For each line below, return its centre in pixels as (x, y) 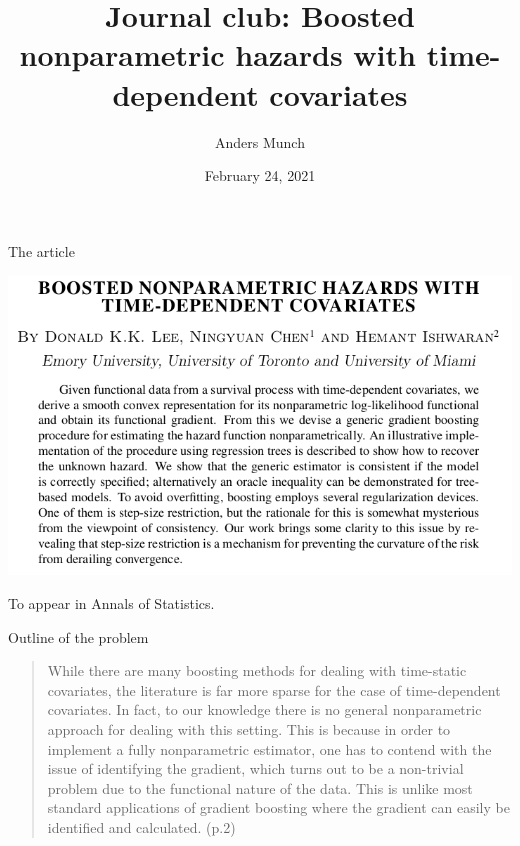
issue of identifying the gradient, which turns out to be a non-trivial (255, 768)
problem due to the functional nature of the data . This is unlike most (260, 787)
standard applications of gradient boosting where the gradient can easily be (278, 807)
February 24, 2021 (260, 175)
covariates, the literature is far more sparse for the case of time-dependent (274, 689)
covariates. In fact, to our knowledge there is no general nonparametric (264, 709)
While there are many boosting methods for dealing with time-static (257, 670)
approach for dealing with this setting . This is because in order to (249, 728)
